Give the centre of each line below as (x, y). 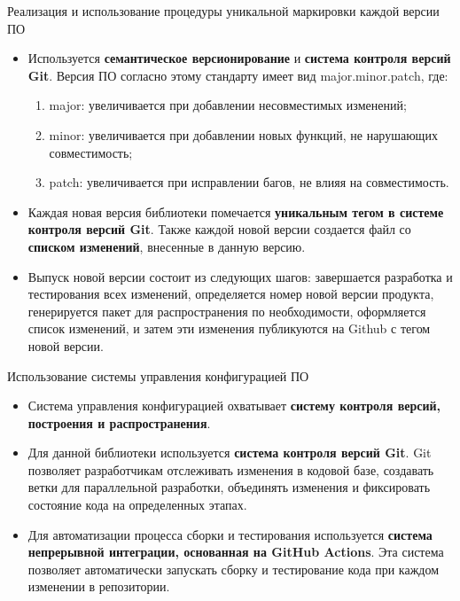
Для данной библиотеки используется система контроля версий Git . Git (230, 453)
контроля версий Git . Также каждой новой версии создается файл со (219, 229)
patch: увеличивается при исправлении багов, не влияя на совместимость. (249, 182)
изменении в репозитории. (99, 586)
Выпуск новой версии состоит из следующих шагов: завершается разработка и (240, 276)
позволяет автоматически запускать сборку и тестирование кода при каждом (234, 569)
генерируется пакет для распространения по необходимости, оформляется (227, 311)
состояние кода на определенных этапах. (137, 505)
